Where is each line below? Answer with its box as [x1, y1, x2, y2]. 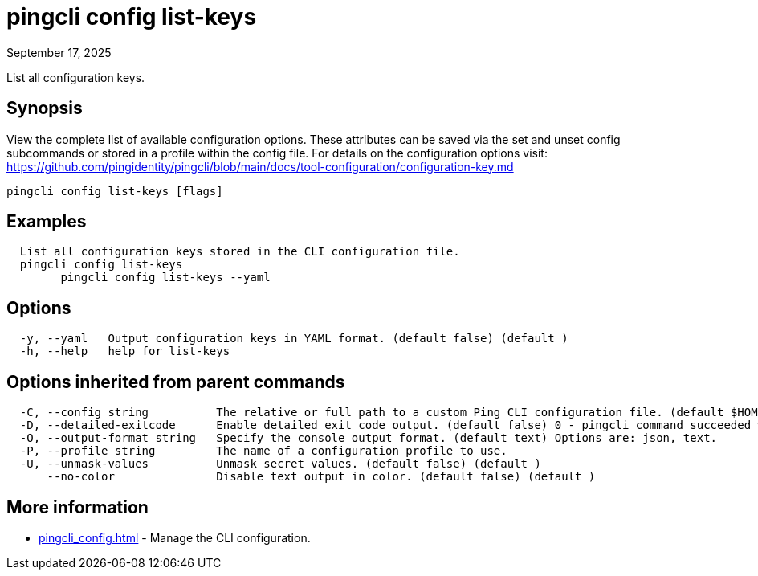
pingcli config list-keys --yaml [60, 271, 271, 284]
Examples [6, 211, 87, 232]
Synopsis [6, 98, 83, 119]
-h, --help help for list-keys [19, 345, 230, 358]
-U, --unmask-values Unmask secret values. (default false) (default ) [19, 457, 541, 471]
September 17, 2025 [6, 45, 112, 59]
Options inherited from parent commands [6, 371, 345, 392]
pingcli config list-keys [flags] [6, 184, 223, 198]
